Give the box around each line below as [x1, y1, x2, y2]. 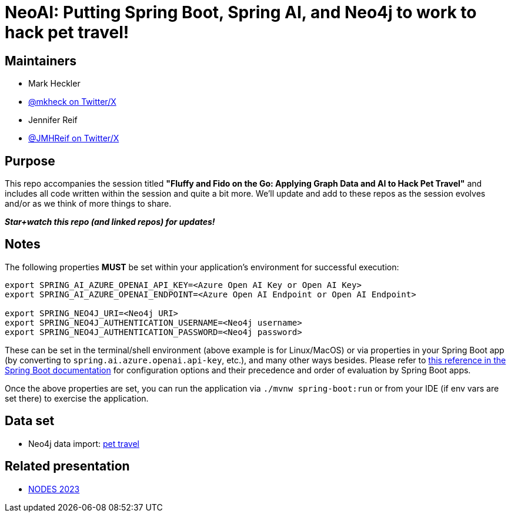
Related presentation [5, 459, 130, 474]
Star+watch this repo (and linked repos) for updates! [5, 217, 215, 227]
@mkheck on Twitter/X [28, 97, 116, 107]
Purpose [5, 153, 55, 168]
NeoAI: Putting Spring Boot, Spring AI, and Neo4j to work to [5, 2, 477, 22]
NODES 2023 [28, 483, 80, 494]
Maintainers [5, 53, 77, 68]
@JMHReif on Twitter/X [28, 133, 119, 144]
